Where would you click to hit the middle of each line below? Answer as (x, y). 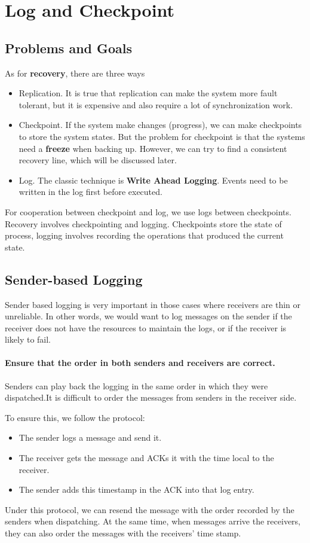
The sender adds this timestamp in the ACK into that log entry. (136, 489)
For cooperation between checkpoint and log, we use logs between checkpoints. (148, 211)
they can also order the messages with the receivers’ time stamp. (123, 533)
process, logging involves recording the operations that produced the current (144, 235)
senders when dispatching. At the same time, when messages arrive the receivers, (153, 521)
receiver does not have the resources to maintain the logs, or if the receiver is (146, 327)
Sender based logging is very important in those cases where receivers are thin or (153, 304)
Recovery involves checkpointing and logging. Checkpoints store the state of (143, 223)
